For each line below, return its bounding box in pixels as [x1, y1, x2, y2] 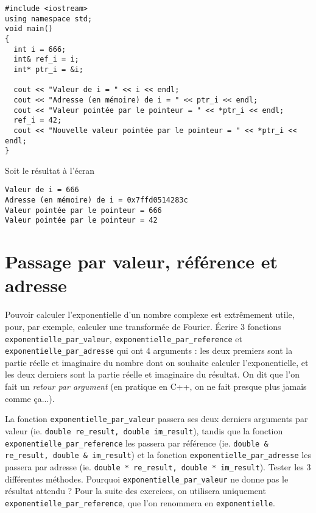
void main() [5, 24, 53, 34]
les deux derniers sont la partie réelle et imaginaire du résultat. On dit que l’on [5, 368, 300, 381]
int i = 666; [13, 45, 66, 54]
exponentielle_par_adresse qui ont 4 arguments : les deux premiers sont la [5, 344, 293, 357]
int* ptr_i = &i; [13, 65, 83, 74]
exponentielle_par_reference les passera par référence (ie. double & [5, 436, 269, 449]
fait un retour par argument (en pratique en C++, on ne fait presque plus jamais [5, 380, 307, 393]
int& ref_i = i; [13, 55, 79, 64]
